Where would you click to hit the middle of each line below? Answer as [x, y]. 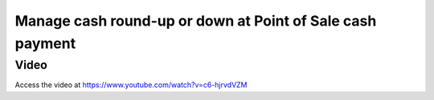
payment [45, 43]
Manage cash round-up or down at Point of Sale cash [196, 21]
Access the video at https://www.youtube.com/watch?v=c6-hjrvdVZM [131, 85]
